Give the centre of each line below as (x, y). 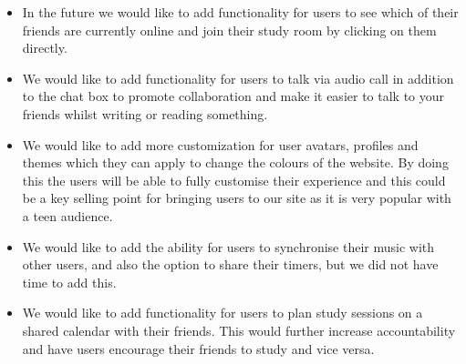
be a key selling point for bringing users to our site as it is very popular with (237, 198)
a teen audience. (67, 215)
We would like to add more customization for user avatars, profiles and (220, 144)
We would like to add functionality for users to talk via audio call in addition (238, 78)
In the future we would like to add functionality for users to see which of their (240, 12)
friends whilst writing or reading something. (145, 113)
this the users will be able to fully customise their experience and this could (234, 180)
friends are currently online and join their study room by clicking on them (229, 30)
